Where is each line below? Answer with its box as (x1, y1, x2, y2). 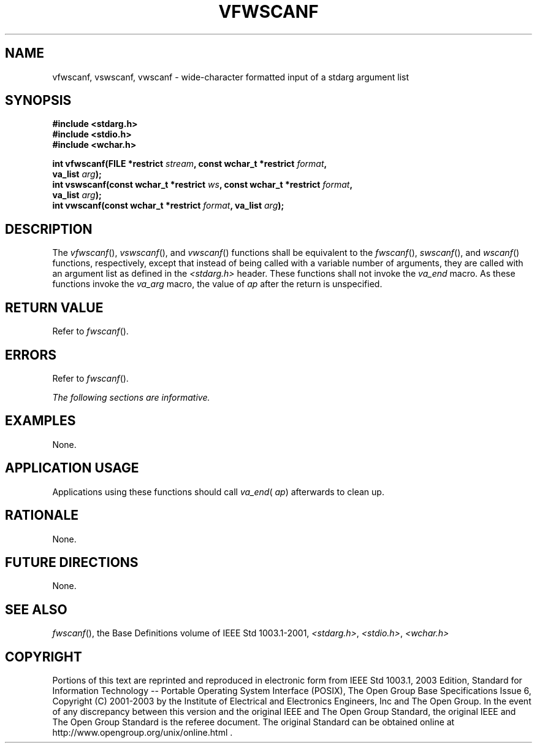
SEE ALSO (5, 601, 67, 617)
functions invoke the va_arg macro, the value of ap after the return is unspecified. (52, 279, 383, 290)
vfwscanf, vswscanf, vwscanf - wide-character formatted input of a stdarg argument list (52, 71, 409, 82)
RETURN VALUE (5, 299, 104, 315)
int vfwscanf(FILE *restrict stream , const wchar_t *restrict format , (52, 158, 327, 169)
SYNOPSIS (5, 93, 72, 109)
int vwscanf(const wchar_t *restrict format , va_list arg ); (52, 200, 284, 211)
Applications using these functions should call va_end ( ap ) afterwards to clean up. (52, 486, 384, 497)
